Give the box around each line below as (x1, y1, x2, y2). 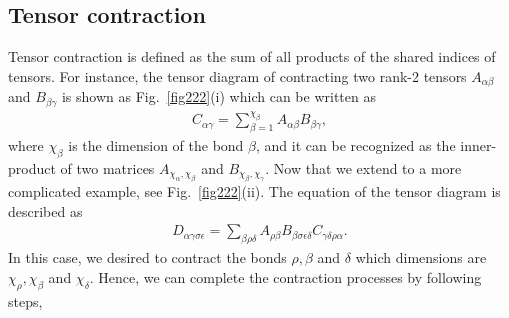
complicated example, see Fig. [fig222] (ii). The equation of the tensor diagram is (8, 181, 501, 202)
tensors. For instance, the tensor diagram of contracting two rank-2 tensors (8, 65, 467, 86)
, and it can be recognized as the (256, 134, 456, 155)
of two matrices (60, 157, 155, 178)
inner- (460, 134, 497, 155)
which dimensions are (355, 247, 487, 268)
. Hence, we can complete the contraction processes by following (89, 266, 482, 287)
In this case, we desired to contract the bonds (8, 247, 287, 268)
